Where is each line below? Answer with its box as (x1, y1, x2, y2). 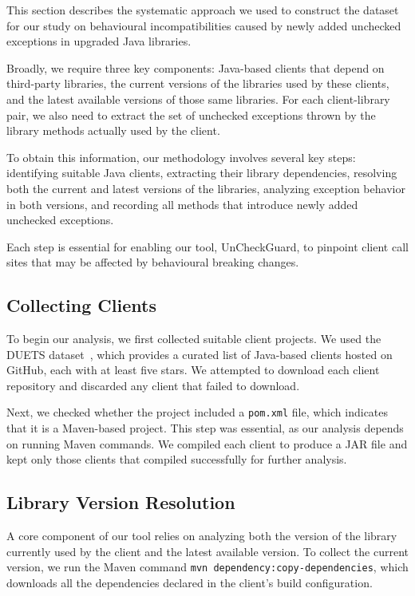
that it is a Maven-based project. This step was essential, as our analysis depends (6, 420, 404, 436)
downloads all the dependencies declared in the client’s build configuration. (6, 574, 373, 590)
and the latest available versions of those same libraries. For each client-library (6, 90, 390, 107)
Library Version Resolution (6, 490, 235, 515)
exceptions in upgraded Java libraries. (6, 33, 192, 49)
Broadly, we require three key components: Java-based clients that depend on (6, 59, 385, 76)
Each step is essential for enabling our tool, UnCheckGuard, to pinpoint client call (6, 238, 409, 255)
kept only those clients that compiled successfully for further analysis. (6, 451, 347, 468)
